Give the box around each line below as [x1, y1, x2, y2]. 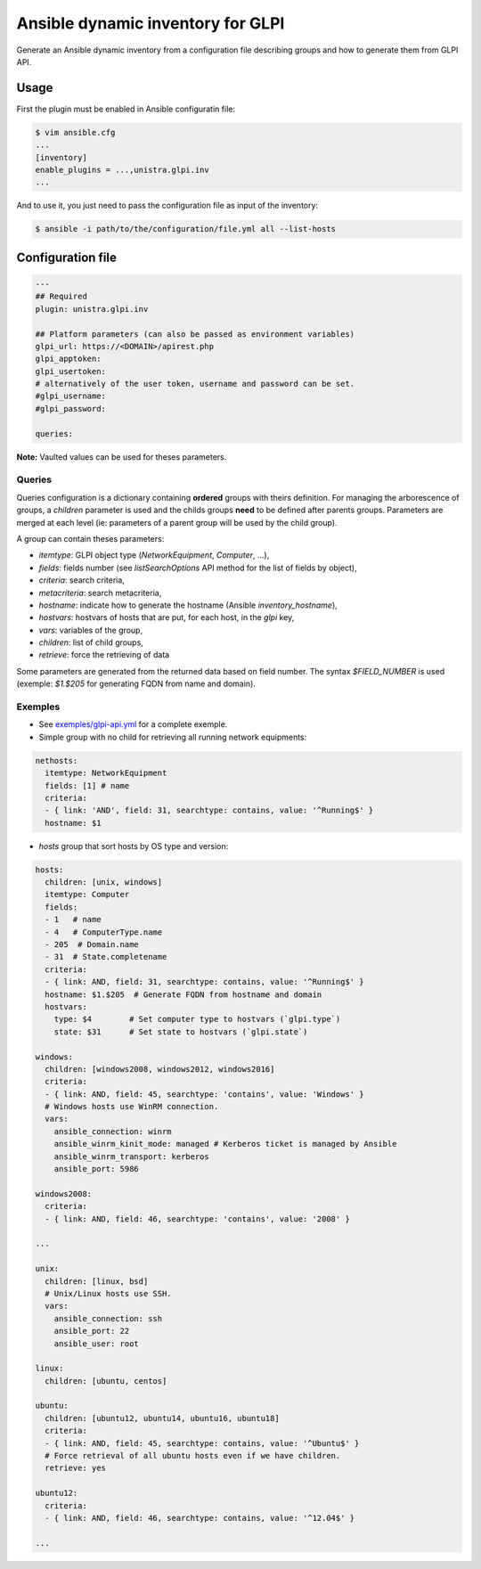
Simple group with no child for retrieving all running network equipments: [38, 731, 307, 742]
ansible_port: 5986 [53, 1164, 140, 1174]
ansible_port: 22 [53, 1326, 130, 1336]
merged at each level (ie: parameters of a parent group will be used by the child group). [16, 517, 338, 527]
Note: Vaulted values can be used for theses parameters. [16, 451, 227, 462]
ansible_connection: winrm [53, 1126, 173, 1136]
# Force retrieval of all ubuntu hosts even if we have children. [45, 1451, 341, 1461]
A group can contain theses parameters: [16, 533, 165, 543]
